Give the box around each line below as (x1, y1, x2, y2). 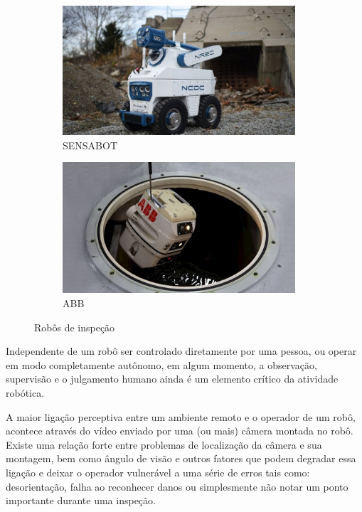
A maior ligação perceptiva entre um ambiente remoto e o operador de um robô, (6, 409, 356, 424)
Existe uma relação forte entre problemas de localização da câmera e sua (6, 437, 322, 452)
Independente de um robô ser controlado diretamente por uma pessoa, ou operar (6, 343, 357, 358)
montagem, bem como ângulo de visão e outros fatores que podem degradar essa (6, 451, 356, 466)
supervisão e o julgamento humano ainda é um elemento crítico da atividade (6, 371, 339, 386)
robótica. (6, 385, 45, 400)
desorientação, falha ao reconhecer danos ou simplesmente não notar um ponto (6, 479, 348, 494)
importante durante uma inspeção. (6, 493, 156, 508)
